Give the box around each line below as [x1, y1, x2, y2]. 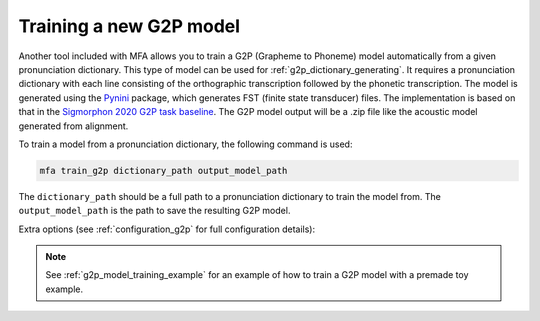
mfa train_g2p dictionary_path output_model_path [39, 165, 288, 176]
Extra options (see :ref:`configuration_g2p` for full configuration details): [18, 223, 315, 235]
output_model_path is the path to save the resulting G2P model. [18, 205, 291, 217]
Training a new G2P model [18, 15, 240, 37]
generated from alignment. [18, 120, 129, 132]
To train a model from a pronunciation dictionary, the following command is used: [18, 138, 353, 150]
